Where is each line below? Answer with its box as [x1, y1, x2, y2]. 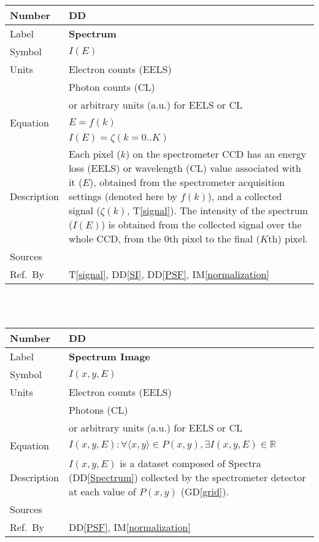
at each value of [68, 484, 136, 499]
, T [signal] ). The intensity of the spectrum [126, 203, 308, 217]
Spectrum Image [68, 349, 150, 364]
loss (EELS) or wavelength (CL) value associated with [68, 161, 301, 175]
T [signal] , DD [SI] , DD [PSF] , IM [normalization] [68, 267, 269, 281]
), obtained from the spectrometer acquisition [89, 175, 285, 189]
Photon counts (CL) [68, 80, 155, 94]
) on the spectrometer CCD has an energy [125, 147, 307, 161]
